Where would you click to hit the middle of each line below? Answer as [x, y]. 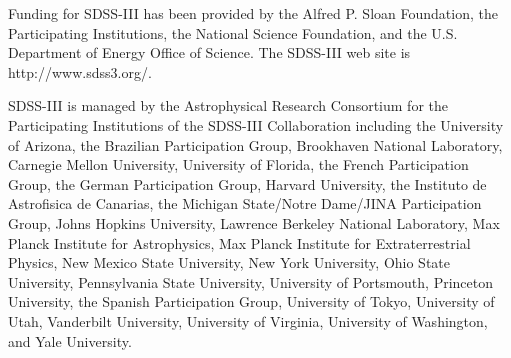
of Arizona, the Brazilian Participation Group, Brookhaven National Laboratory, [255, 144]
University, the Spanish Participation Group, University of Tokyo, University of [251, 301]
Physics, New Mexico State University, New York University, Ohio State [229, 262]
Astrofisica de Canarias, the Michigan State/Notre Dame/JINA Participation [245, 203]
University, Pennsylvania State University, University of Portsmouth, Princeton [250, 281]
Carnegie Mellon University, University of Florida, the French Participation [238, 164]
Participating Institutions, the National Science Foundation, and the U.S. [233, 32]
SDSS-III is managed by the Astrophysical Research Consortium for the [228, 105]
